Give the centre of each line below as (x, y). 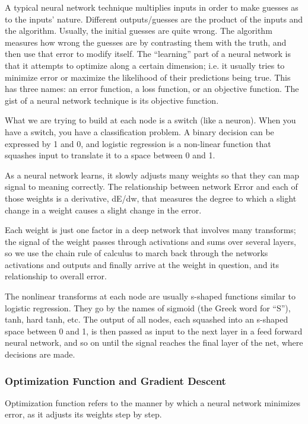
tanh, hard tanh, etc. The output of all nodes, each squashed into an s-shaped (147, 319)
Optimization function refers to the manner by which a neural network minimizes (153, 402)
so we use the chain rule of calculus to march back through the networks (136, 253)
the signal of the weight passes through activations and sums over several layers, (150, 241)
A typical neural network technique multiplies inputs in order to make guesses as (152, 7)
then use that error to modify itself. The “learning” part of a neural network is (148, 54)
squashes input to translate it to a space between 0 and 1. (110, 155)
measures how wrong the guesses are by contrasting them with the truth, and (146, 42)
